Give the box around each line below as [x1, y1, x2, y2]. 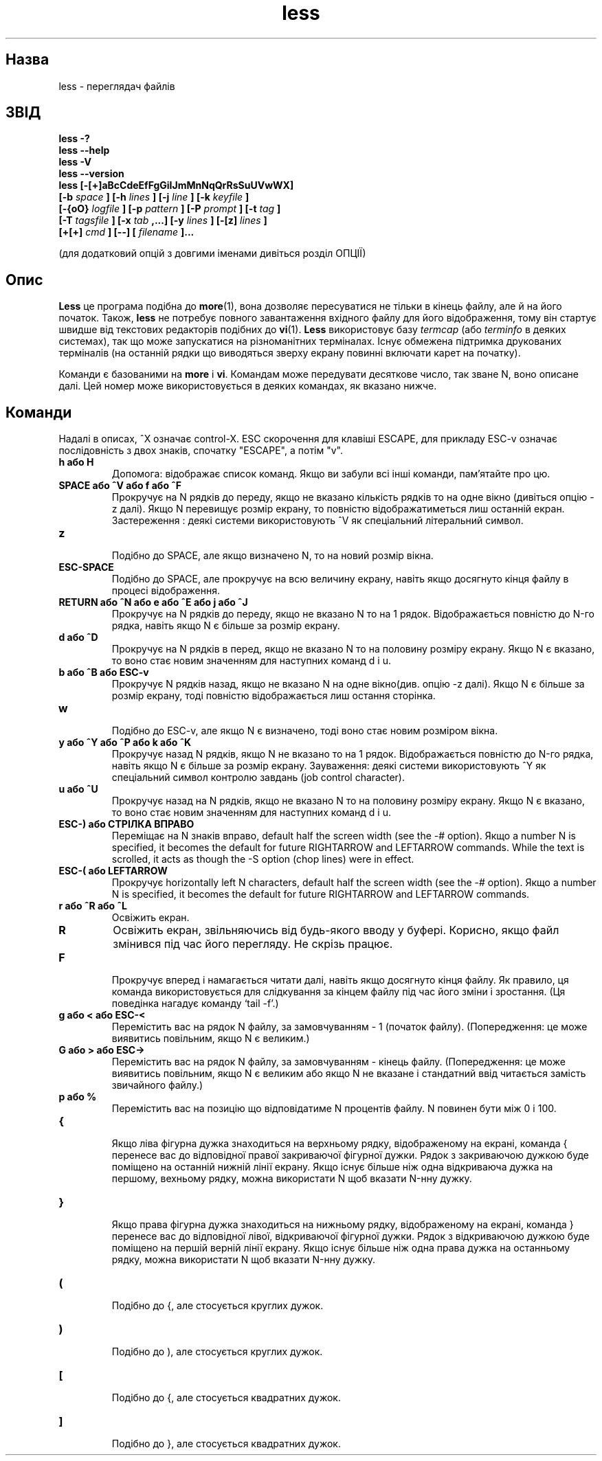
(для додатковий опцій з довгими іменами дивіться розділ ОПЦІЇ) [58, 247, 366, 260]
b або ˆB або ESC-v [58, 666, 149, 679]
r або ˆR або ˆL [58, 900, 127, 912]
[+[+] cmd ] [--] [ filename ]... [58, 226, 194, 238]
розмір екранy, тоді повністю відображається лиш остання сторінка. [111, 690, 436, 702]
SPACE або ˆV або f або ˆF [58, 479, 181, 492]
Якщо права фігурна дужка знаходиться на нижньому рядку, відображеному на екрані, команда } [111, 1219, 574, 1231]
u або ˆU [58, 783, 98, 795]
